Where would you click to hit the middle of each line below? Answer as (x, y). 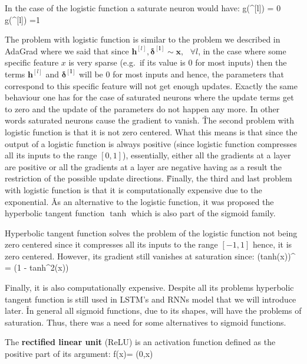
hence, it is (272, 244)
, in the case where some (242, 51)
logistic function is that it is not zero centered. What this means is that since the (151, 131)
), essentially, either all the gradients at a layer (207, 155)
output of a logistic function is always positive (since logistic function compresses (151, 143)
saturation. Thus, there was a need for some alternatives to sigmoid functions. (146, 322)
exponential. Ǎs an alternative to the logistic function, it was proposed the (139, 201)
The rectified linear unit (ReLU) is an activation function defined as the (140, 342)
